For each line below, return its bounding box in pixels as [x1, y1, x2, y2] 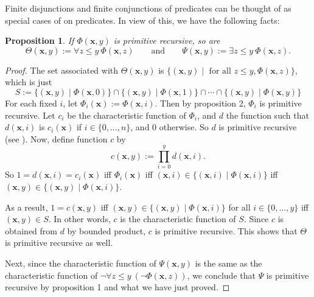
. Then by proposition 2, [155, 96, 246, 109]
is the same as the [195, 257, 262, 270]
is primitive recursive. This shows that [155, 224, 298, 237]
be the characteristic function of [67, 108, 186, 121]
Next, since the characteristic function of [5, 257, 156, 270]
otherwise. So [159, 121, 209, 133]
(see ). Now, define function [5, 132, 108, 145]
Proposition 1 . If [5, 34, 74, 47]
